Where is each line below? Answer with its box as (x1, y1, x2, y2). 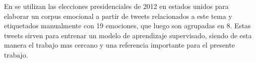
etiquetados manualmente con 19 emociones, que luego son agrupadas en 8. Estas (4, 20, 251, 31)
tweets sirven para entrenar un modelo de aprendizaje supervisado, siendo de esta (4, 30, 252, 40)
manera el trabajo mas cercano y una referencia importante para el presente (4, 40, 235, 50)
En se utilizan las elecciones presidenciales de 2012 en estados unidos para (4, 1, 229, 11)
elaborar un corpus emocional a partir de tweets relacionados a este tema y (4, 10, 232, 21)
